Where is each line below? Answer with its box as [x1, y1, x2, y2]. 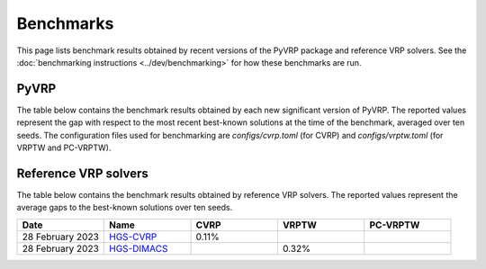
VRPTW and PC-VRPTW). [16, 142, 112, 153]
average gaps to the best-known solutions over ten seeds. [16, 202, 233, 213]
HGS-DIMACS [109, 242, 168, 255]
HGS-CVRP [109, 230, 157, 243]
